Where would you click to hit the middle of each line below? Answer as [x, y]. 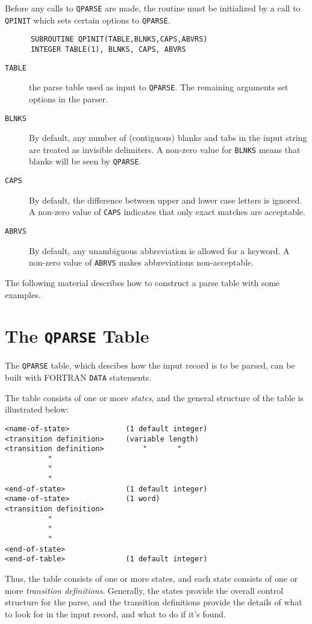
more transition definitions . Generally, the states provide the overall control [144, 590]
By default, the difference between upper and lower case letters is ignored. [166, 200]
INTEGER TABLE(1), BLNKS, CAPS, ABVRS [108, 49]
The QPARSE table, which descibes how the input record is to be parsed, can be [150, 365]
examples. [23, 294]
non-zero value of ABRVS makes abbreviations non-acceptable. [142, 262]
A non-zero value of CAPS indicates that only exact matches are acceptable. [167, 212]
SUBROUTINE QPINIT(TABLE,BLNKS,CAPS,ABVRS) [119, 39]
